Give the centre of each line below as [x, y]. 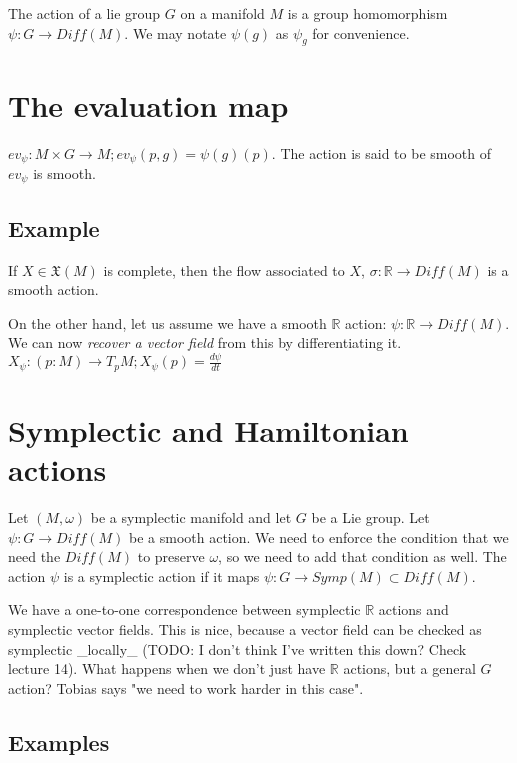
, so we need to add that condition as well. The [362, 556]
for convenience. [361, 32]
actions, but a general [409, 668]
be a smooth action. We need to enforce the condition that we [319, 536]
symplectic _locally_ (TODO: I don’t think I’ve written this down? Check [237, 648]
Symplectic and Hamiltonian [208, 429]
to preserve [171, 556]
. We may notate [175, 32]
